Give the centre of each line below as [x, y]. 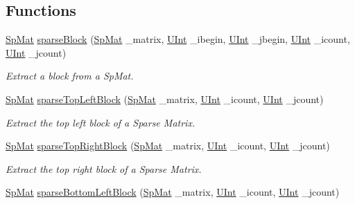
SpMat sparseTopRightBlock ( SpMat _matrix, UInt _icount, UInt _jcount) [168, 146]
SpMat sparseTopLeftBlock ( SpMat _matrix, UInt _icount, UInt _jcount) [165, 99]
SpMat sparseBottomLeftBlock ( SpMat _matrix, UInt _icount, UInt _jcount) [173, 192]
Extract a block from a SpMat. [70, 76]
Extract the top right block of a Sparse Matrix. [104, 168]
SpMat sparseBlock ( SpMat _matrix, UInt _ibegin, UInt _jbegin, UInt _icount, [178, 39]
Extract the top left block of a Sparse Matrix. [101, 122]
